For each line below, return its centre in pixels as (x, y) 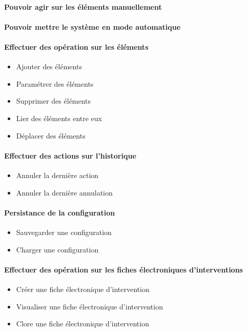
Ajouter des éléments (49, 66)
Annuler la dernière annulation (64, 192)
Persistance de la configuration (60, 212)
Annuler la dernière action (57, 175)
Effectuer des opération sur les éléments (76, 46)
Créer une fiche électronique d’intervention (83, 289)
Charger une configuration (57, 249)
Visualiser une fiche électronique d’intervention (89, 306)
